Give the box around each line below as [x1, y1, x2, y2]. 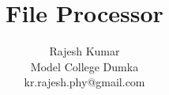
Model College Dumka [30, 58, 139, 74]
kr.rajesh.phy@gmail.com [24, 74, 145, 90]
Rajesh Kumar [49, 43, 120, 59]
